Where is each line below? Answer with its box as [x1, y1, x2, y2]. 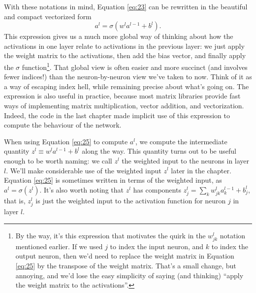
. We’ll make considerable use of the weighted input [6, 165, 161, 175]
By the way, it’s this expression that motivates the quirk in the [15, 230, 206, 240]
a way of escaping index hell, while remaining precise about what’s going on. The [4, 81, 249, 91]
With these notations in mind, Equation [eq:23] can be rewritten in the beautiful [4, 1, 248, 11]
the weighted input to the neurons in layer [122, 155, 250, 165]
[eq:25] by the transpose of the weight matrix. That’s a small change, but [15, 260, 236, 270]
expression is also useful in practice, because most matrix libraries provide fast [4, 91, 241, 101]
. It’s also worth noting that [39, 184, 124, 195]
